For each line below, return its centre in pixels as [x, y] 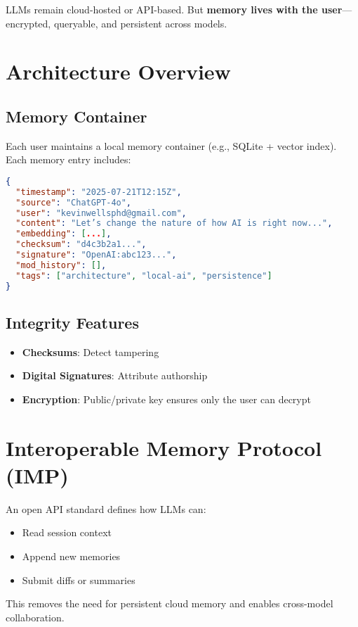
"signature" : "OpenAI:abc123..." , [96, 255]
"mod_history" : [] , [61, 265]
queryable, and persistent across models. [140, 23]
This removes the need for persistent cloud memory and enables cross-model [170, 603]
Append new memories [71, 556]
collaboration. [35, 617]
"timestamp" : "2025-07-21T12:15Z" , [99, 192]
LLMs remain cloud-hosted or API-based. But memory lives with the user [174, 9]
